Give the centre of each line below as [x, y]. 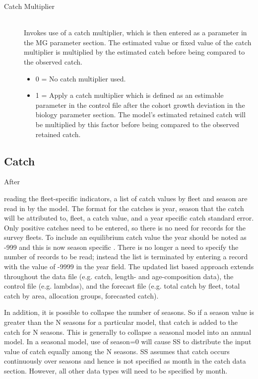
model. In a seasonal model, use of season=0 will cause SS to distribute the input [128, 341]
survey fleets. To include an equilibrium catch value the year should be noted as [125, 237]
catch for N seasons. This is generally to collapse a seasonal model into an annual [128, 332]
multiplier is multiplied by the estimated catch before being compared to [134, 52]
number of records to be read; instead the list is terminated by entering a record [126, 257]
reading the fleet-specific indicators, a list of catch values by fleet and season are [126, 198]
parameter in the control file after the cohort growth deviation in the [140, 105]
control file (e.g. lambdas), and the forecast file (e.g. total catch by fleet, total [122, 286]
